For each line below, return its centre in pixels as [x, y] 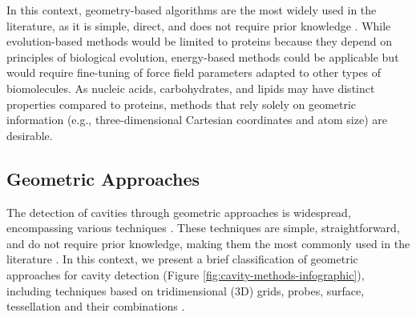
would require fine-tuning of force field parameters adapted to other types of [194, 72]
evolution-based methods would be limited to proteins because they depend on [200, 41]
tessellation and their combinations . [96, 306]
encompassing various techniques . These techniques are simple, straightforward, [203, 228]
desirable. [30, 135]
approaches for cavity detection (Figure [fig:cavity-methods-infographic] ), [186, 274]
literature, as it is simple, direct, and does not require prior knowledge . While [199, 25]
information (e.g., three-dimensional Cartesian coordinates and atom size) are [197, 120]
